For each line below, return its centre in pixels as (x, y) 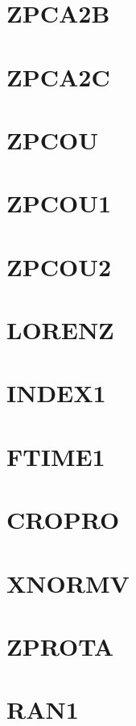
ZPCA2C (58, 76)
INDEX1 (56, 393)
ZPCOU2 (59, 266)
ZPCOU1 (59, 203)
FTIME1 (56, 456)
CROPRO (63, 520)
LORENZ (60, 330)
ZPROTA (60, 646)
